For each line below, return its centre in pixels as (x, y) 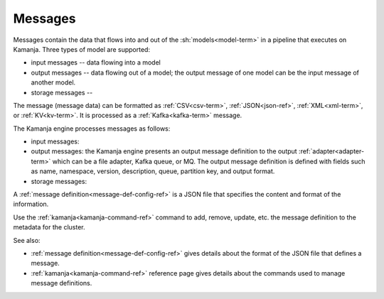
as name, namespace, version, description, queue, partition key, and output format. (153, 171)
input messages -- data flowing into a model (96, 62)
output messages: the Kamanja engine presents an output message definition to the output (164, 151)
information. (31, 204)
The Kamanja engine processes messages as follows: (92, 129)
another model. (53, 82)
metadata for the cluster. (49, 227)
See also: (27, 240)
